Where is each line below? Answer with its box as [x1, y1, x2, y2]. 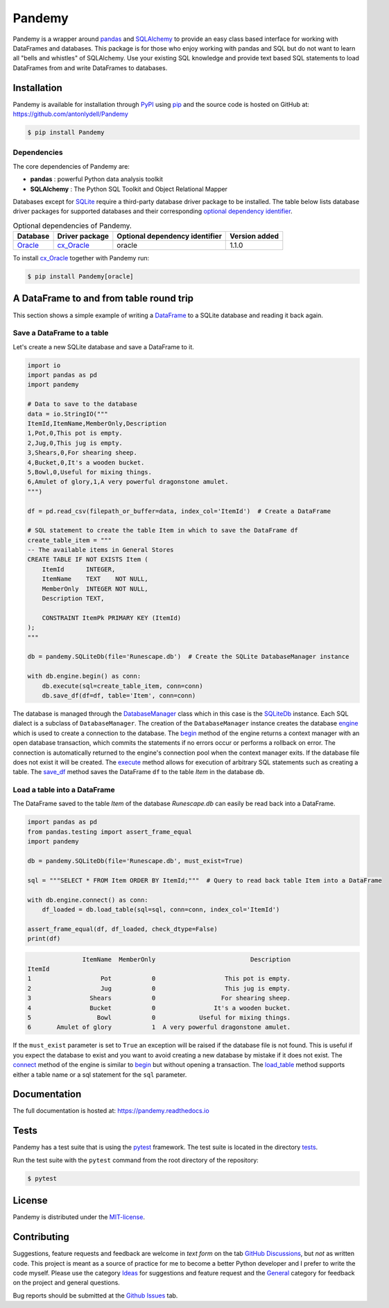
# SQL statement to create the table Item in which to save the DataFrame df [27, 526, 298, 535]
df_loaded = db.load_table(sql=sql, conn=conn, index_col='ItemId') [42, 905, 280, 913]
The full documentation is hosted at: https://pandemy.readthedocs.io [12, 1107, 209, 1115]
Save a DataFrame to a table [12, 328, 109, 338]
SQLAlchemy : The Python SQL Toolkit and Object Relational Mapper [30, 185, 228, 193]
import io [27, 361, 61, 369]
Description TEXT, [42, 594, 105, 603]
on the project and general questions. [12, 1278, 121, 1287]
